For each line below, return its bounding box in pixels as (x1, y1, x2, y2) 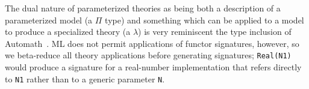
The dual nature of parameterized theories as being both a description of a (5, 2, 281, 14)
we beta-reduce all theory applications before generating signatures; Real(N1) (5, 49, 292, 61)
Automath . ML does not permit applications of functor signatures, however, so (5, 37, 299, 49)
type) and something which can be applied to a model (105, 13, 304, 26)
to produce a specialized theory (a (5, 25, 131, 38)
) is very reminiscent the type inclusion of (138, 25, 292, 38)
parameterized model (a (5, 13, 93, 26)
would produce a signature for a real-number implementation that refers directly (5, 61, 302, 73)
